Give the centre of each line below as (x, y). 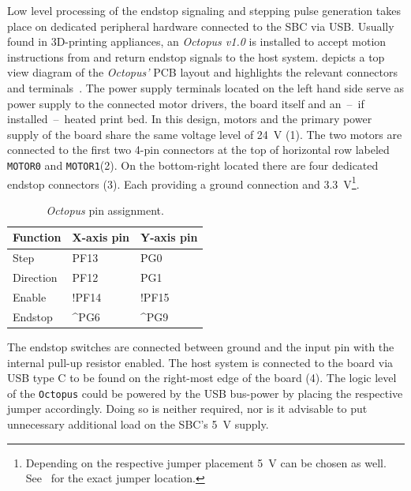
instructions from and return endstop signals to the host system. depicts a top (196, 56)
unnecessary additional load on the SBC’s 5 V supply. (138, 424)
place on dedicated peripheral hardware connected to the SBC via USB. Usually (201, 26)
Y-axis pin (169, 237)
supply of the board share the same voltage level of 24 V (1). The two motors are (205, 134)
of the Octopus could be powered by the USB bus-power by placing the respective (205, 393)
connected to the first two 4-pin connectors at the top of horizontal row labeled (198, 150)
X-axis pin (101, 237)
